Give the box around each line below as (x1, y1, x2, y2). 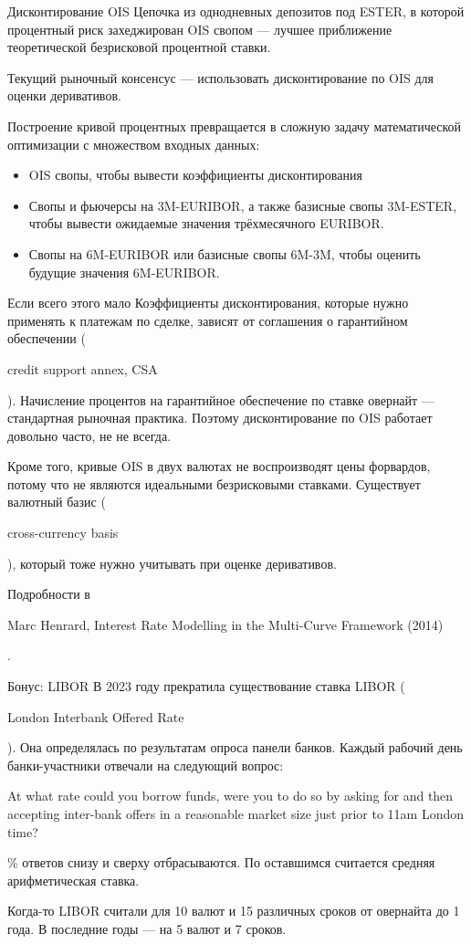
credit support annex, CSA (7, 359, 158, 378)
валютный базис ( (7, 492, 106, 511)
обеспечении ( (7, 329, 86, 348)
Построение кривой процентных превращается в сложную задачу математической (7, 116, 462, 135)
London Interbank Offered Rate (7, 707, 184, 726)
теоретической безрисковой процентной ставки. (7, 37, 271, 57)
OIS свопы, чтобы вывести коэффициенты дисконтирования (28, 165, 362, 184)
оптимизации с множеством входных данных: (7, 134, 260, 153)
